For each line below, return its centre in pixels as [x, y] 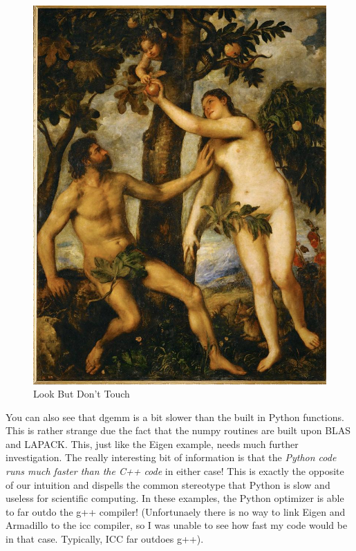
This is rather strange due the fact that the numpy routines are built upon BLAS [178, 430]
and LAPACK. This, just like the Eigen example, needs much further [152, 443]
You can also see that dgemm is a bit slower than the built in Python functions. [175, 417]
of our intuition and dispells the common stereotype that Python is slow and [168, 484]
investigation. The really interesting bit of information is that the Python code [171, 457]
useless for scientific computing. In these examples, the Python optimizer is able [175, 498]
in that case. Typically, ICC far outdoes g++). [105, 539]
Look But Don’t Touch [82, 394]
